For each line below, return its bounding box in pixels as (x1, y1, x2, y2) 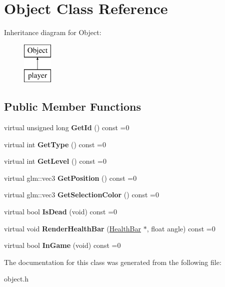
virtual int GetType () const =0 (4, 139, 106, 149)
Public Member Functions (4, 99, 141, 114)
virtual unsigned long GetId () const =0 (4, 122, 129, 133)
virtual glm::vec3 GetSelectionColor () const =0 (4, 189, 159, 200)
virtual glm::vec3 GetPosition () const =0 (4, 172, 137, 183)
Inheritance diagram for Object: (4, 27, 101, 38)
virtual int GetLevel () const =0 (4, 156, 106, 166)
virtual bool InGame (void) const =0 (4, 240, 121, 250)
